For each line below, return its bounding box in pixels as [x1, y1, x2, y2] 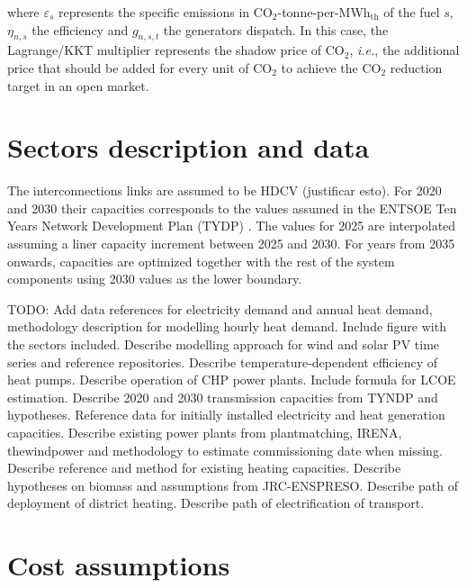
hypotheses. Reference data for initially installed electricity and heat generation [7, 405, 445, 424]
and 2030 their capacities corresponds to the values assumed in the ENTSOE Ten [7, 198, 457, 217]
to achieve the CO [281, 58, 382, 77]
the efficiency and [31, 20, 129, 39]
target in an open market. [7, 76, 149, 95]
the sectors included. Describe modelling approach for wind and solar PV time [7, 335, 440, 354]
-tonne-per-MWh [277, 3, 371, 21]
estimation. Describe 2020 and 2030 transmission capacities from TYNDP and [7, 387, 438, 406]
